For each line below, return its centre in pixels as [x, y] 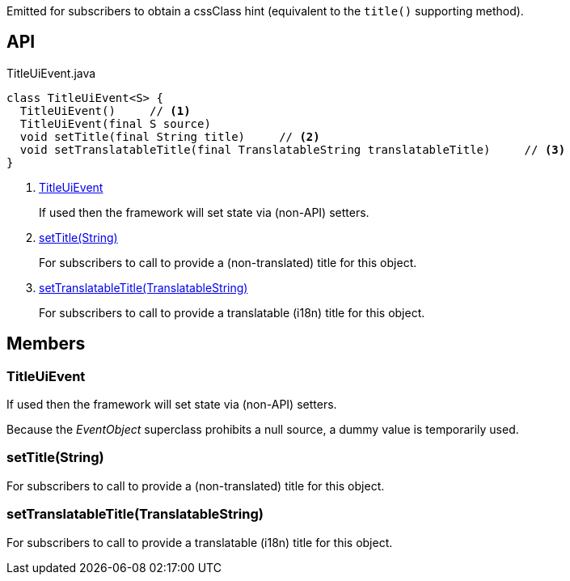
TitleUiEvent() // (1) [105, 110]
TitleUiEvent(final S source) [115, 123]
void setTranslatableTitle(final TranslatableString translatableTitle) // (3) [293, 149]
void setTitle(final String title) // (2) [170, 136]
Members [46, 344]
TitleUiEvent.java [51, 73]
